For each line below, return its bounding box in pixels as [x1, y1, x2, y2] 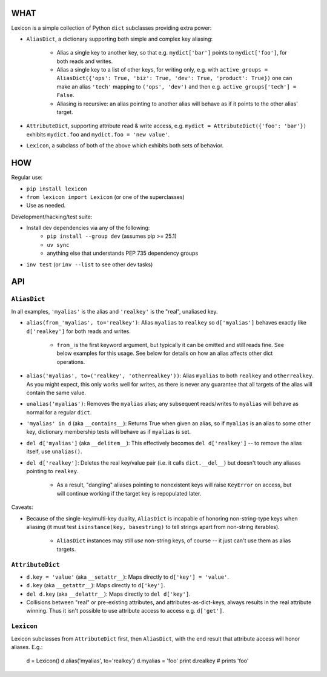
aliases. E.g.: [11, 644, 43, 650]
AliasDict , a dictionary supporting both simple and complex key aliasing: [26, 35, 213, 42]
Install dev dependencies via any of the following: [26, 224, 150, 232]
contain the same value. [26, 389, 86, 396]
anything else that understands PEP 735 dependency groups [47, 249, 199, 257]
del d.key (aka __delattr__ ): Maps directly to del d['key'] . [26, 590, 191, 598]
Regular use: [11, 173, 43, 181]
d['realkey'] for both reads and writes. [26, 328, 131, 335]
